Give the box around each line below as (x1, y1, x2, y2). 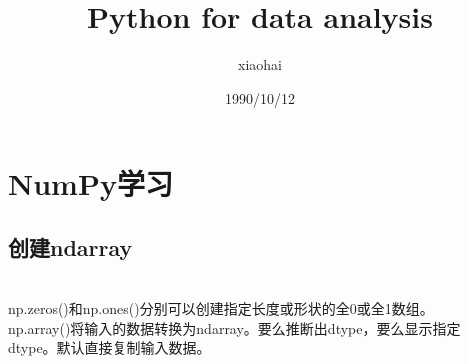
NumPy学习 (8, 163, 173, 204)
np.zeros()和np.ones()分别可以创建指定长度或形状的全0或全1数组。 (8, 298, 434, 319)
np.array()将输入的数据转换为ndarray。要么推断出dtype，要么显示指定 (8, 317, 461, 338)
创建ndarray (8, 231, 133, 262)
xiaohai (238, 54, 282, 75)
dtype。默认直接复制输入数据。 (8, 337, 211, 358)
